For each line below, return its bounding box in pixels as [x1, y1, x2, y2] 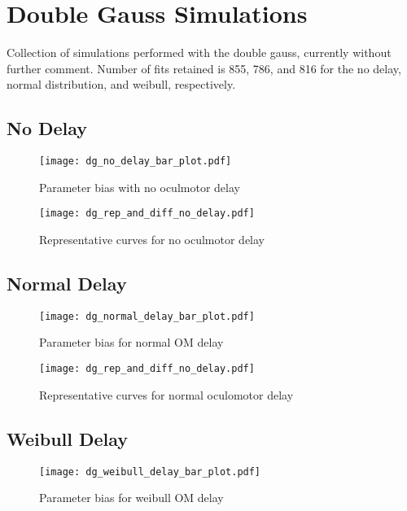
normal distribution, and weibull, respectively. [7, 76, 236, 93]
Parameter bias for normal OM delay [39, 334, 224, 351]
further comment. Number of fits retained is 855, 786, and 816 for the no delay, [7, 59, 401, 76]
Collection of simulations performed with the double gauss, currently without [7, 44, 392, 61]
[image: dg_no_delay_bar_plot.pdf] [39, 155, 232, 168]
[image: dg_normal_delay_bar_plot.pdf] [39, 310, 255, 322]
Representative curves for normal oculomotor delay [39, 386, 294, 403]
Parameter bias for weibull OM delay [39, 489, 224, 506]
